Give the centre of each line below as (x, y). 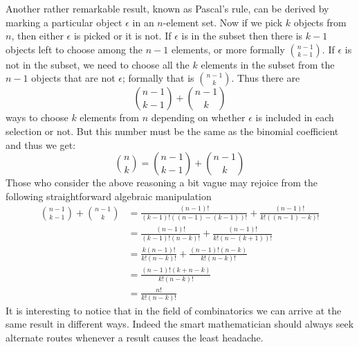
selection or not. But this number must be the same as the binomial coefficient (172, 131)
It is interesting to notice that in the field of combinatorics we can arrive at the (174, 310)
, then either (37, 36)
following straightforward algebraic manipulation (109, 196)
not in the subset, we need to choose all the (98, 64)
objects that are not (73, 78)
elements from (110, 117)
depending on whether (198, 117)
